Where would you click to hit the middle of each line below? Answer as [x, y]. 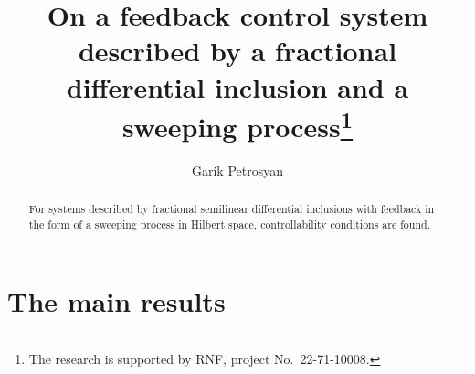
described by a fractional [237, 51]
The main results [116, 300]
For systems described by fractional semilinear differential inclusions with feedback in [232, 209]
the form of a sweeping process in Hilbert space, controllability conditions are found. [229, 224]
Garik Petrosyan [237, 171]
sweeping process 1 [237, 124]
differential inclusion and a [237, 86]
